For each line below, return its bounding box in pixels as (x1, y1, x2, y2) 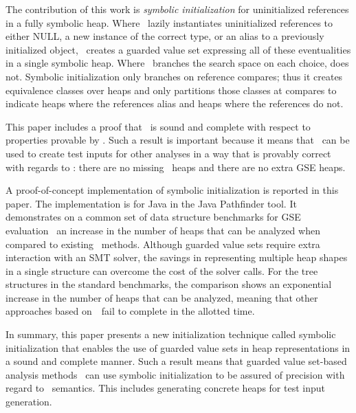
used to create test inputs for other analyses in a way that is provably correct (5, 146, 331, 160)
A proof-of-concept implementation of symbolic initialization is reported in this (5, 183, 339, 197)
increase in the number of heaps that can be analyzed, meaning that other (5, 290, 318, 304)
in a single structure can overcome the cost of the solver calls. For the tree (5, 263, 318, 278)
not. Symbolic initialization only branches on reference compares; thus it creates (5, 69, 343, 83)
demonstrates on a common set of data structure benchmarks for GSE (5, 210, 301, 224)
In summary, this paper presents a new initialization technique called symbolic (5, 327, 336, 342)
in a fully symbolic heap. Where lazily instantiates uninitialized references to (5, 15, 333, 30)
